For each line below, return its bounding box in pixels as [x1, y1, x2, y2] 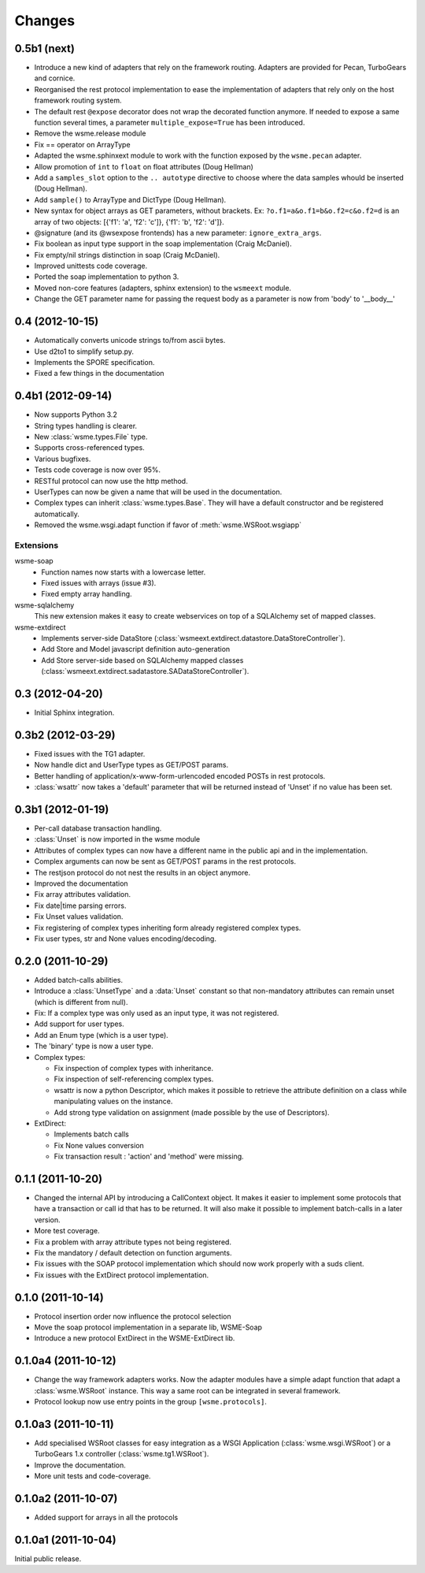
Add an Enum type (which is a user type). [34, 1030, 168, 1039]
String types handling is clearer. [34, 421, 138, 430]
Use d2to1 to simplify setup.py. [34, 347, 134, 356]
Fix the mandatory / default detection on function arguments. [34, 1248, 232, 1258]
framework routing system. [34, 95, 122, 106]
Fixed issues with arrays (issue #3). [41, 578, 157, 588]
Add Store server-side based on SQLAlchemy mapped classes [41, 655, 244, 665]
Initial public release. [14, 1554, 82, 1564]
